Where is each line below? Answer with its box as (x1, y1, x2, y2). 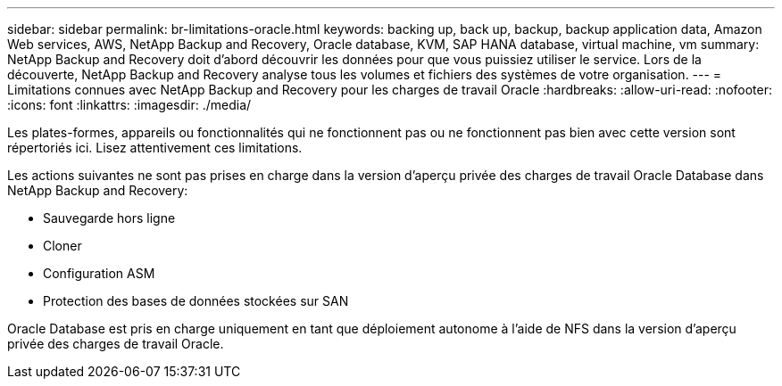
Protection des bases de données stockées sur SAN (43, 293, 349, 308)
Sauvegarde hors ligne (43, 210, 176, 226)
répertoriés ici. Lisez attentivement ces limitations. (7, 140, 303, 155)
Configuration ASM (43, 266, 155, 281)
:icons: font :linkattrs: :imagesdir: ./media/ (7, 97, 252, 112)
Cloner (43, 238, 82, 253)
